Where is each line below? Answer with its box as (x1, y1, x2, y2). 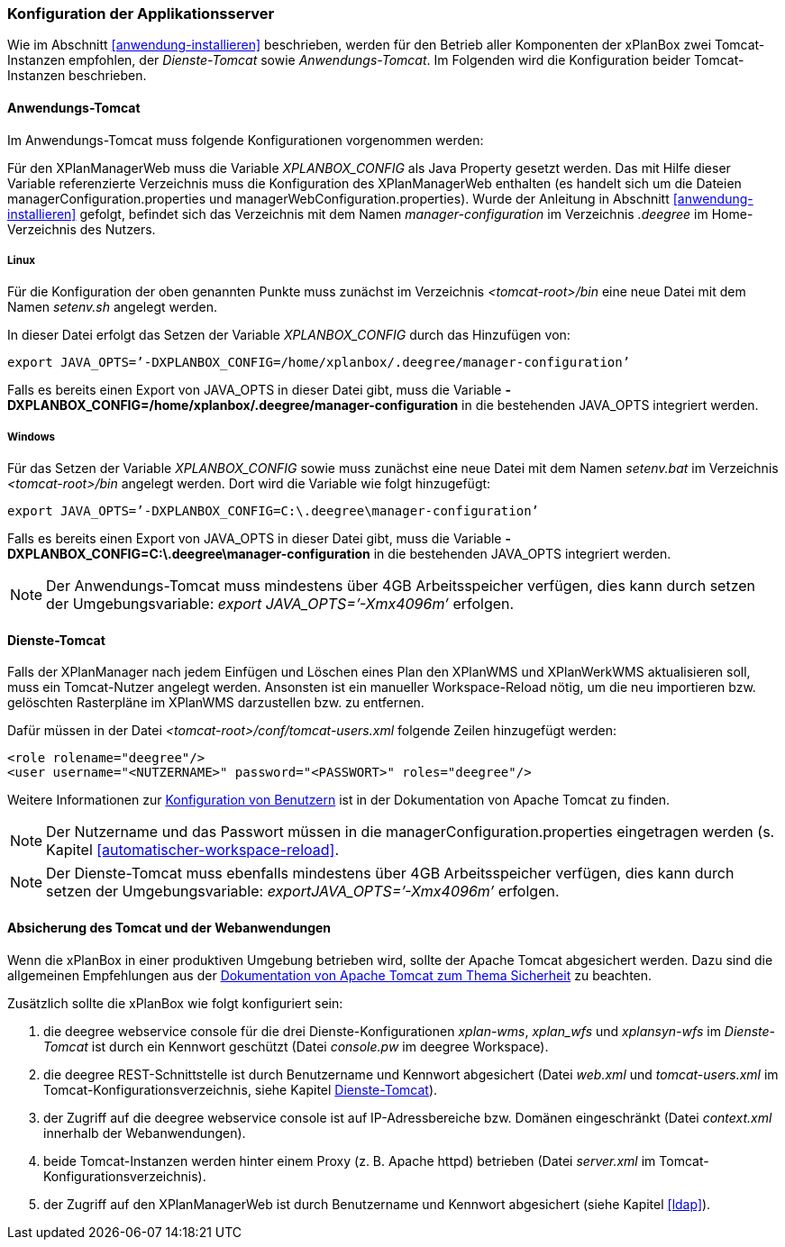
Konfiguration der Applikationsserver (7, 5, 275, 23)
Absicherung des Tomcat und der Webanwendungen (7, 919, 332, 935)
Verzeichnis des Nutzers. (7, 221, 156, 237)
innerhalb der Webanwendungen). (43, 1124, 246, 1141)
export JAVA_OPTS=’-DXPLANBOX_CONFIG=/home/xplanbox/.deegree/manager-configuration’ (7, 355, 631, 370)
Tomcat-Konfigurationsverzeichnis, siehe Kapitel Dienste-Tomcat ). (43, 1081, 438, 1097)
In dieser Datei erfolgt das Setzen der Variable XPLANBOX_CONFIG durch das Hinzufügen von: (7, 327, 570, 343)
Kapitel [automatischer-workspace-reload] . (46, 841, 340, 860)
